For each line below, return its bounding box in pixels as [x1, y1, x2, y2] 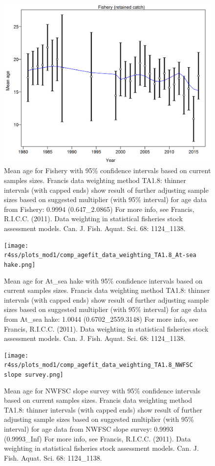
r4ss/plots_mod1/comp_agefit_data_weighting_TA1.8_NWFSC [4, 362, 193, 369]
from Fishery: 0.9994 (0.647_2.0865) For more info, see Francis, [4, 204, 194, 214]
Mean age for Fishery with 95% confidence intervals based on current [4, 165, 211, 176]
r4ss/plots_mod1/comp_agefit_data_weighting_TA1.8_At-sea [4, 252, 196, 259]
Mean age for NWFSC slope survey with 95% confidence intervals [4, 385, 201, 395]
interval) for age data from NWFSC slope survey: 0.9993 [4, 424, 173, 434]
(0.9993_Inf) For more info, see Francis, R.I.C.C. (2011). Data [4, 433, 191, 443]
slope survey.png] [4, 371, 64, 379]
